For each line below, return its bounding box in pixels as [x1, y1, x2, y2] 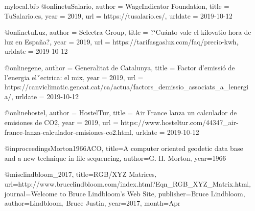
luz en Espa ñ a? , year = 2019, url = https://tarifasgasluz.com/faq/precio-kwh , [4, 36, 239, 46]
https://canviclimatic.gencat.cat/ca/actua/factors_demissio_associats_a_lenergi [4, 82, 249, 92]
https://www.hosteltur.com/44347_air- [120, 117, 239, 127]
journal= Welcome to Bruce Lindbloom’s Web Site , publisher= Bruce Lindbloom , [4, 188, 245, 198]
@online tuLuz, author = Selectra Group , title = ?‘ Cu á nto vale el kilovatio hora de [4, 27, 251, 37]
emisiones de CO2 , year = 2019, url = [4, 117, 118, 127]
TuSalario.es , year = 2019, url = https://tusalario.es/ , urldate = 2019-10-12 [4, 10, 232, 21]
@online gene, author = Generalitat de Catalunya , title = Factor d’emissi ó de [4, 62, 235, 72]
